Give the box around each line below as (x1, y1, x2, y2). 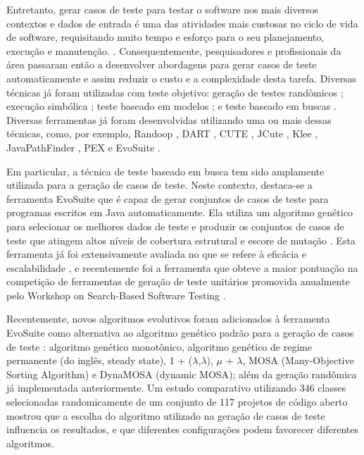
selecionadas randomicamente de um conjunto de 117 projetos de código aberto (6, 394, 348, 409)
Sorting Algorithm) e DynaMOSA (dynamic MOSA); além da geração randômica (6, 366, 357, 381)
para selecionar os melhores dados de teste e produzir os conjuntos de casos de (6, 218, 344, 233)
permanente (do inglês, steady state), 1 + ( (6, 353, 193, 368)
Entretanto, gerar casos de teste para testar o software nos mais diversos (6, 2, 319, 16)
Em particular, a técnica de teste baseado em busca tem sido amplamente (6, 163, 325, 178)
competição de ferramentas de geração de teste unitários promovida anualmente (6, 274, 350, 289)
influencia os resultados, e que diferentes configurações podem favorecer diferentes (6, 422, 359, 437)
